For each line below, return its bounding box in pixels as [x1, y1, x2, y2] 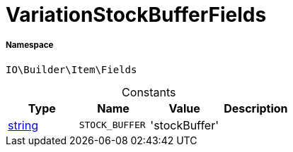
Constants [122, 84, 176, 99]
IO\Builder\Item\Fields [6, 63, 137, 75]
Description [224, 101, 288, 115]
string [8, 118, 38, 132]
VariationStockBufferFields [6, 3, 267, 27]
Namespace [6, 40, 54, 51]
